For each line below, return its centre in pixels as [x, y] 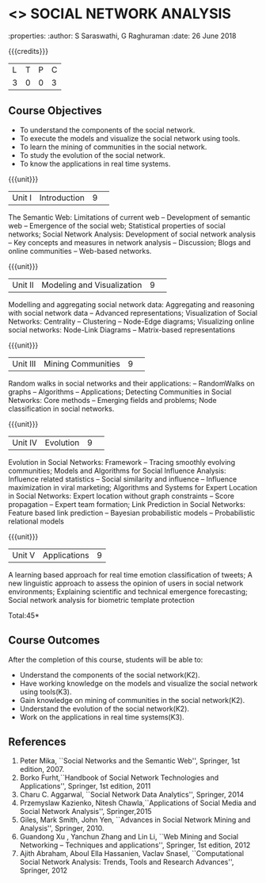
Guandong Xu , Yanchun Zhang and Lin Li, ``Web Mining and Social [129, 837]
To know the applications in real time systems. [95, 163]
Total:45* [24, 615]
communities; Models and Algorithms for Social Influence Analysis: [118, 470]
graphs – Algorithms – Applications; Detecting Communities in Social [120, 392]
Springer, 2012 [44, 870]
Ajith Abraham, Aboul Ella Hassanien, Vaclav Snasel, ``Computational [131, 854]
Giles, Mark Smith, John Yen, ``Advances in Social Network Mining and [135, 820]
